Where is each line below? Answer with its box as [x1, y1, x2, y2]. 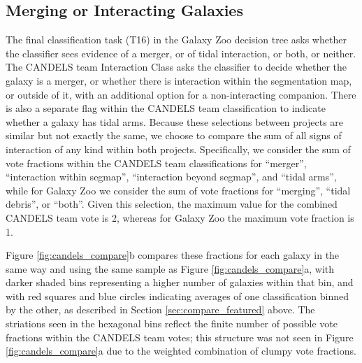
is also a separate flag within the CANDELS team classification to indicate [6, 101, 326, 115]
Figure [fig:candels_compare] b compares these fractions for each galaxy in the [6, 248, 340, 262]
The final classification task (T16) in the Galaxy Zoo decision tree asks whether [6, 32, 347, 47]
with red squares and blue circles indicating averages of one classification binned [6, 288, 349, 303]
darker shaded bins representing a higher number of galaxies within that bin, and [6, 275, 354, 290]
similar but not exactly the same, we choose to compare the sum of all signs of [6, 128, 342, 143]
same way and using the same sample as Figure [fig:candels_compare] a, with [6, 261, 335, 276]
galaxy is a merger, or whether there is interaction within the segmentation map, [6, 73, 352, 87]
